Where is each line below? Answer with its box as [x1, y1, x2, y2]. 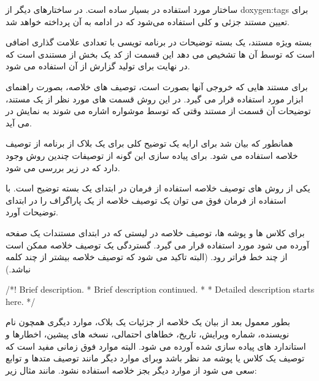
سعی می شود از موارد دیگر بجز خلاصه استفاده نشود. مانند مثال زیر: [6, 363, 257, 376]
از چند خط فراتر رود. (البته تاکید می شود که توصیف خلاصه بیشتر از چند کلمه [6, 250, 288, 263]
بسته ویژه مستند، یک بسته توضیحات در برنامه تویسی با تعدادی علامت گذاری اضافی [6, 36, 312, 48]
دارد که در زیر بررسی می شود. [6, 161, 120, 174]
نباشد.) [6, 262, 31, 275]
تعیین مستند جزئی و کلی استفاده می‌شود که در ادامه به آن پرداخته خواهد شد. [6, 15, 290, 28]
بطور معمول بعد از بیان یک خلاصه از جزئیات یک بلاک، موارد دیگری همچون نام [6, 315, 290, 328]
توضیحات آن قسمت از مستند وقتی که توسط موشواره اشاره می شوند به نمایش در [6, 104, 311, 117]
